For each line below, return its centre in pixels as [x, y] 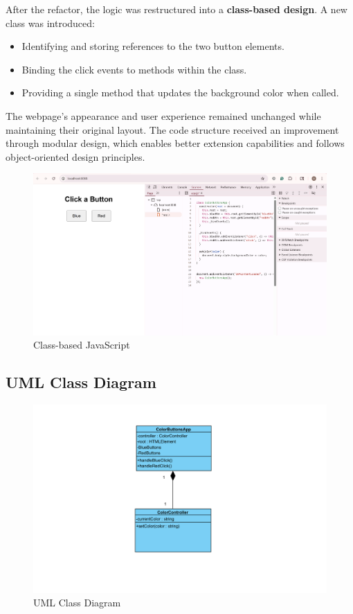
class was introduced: [50, 23]
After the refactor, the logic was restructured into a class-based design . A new [176, 9]
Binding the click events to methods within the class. [134, 69]
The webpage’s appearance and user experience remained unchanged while [163, 115]
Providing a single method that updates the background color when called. [180, 93]
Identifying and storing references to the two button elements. [153, 46]
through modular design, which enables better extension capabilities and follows [175, 143]
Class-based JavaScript [82, 345]
